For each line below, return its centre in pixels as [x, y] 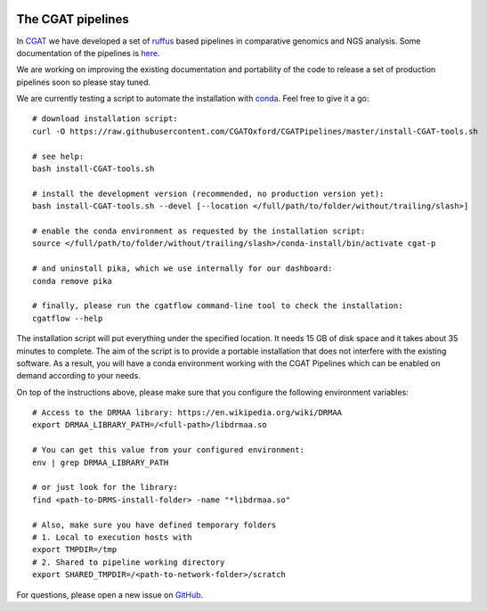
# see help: [58, 156]
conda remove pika [73, 281]
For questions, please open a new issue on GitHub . [110, 595]
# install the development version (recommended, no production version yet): [208, 193]
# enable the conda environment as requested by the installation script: [199, 231]
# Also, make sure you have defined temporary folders [154, 525]
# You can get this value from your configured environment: [168, 450]
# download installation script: [105, 119]
